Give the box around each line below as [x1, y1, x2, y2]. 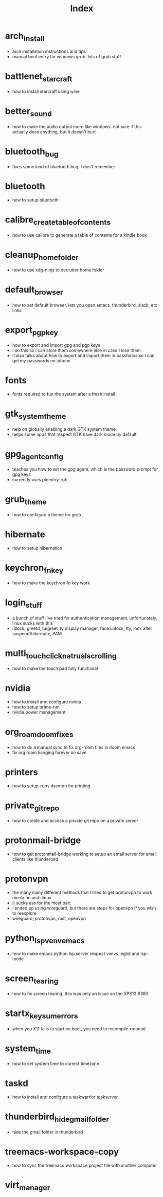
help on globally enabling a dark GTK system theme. [12, 426, 117, 432]
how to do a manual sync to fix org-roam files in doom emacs [12, 744, 135, 750]
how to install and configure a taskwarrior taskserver [12, 1094, 118, 1100]
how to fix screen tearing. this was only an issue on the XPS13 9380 [12, 991, 148, 997]
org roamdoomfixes [5, 727, 74, 739]
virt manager [5, 1179, 50, 1192]
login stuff [5, 597, 42, 610]
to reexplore [12, 910, 36, 916]
